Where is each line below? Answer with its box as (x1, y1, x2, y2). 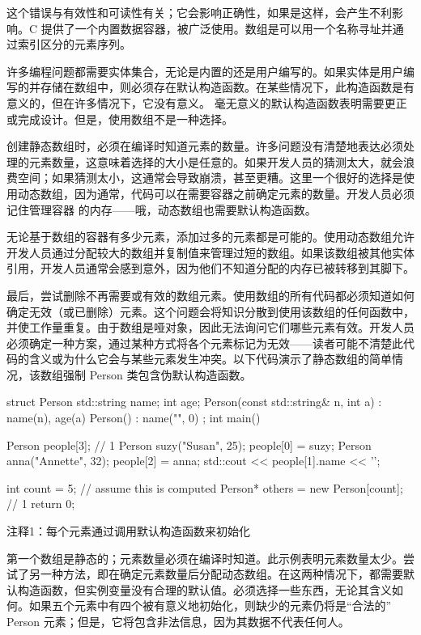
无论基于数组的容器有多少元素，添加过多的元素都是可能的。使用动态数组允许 (6, 228, 415, 245)
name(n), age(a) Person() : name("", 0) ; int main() (6, 409, 261, 426)
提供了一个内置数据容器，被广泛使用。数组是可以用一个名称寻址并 (40, 19, 393, 36)
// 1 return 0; (6, 495, 75, 512)
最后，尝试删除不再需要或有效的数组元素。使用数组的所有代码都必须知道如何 (6, 286, 415, 303)
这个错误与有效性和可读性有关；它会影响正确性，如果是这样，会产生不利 (6, 4, 392, 20)
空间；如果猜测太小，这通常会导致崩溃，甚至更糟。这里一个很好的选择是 (17, 169, 403, 186)
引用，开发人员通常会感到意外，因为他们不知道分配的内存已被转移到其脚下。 (6, 260, 415, 277)
